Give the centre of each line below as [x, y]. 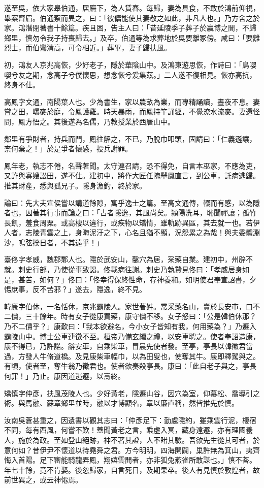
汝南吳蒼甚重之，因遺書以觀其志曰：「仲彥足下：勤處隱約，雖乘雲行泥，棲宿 [130, 420]
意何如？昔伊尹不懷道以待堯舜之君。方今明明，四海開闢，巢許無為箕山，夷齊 [132, 450]
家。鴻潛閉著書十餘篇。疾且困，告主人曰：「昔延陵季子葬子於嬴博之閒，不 [127, 28]
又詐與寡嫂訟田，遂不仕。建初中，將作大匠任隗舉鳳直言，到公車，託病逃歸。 [132, 175]
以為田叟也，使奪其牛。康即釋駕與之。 [196, 356]
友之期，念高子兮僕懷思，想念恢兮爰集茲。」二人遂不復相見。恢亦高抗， [137, 74]
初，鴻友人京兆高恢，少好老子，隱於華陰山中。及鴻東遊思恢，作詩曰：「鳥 [127, 64]
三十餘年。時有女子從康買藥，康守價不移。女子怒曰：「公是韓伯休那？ [141, 316]
